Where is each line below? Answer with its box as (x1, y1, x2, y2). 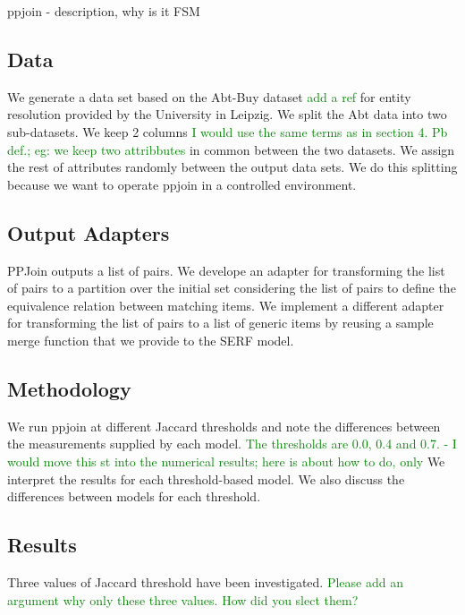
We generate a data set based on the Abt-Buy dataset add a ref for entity (7, 87, 411, 106)
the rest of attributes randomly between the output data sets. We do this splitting (7, 158, 458, 176)
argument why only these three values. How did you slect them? (7, 590, 359, 609)
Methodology (7, 374, 131, 402)
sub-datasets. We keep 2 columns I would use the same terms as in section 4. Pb (7, 122, 448, 141)
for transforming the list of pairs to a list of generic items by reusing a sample (7, 313, 434, 332)
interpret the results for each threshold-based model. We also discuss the (7, 469, 405, 488)
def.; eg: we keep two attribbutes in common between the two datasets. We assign (7, 140, 455, 158)
